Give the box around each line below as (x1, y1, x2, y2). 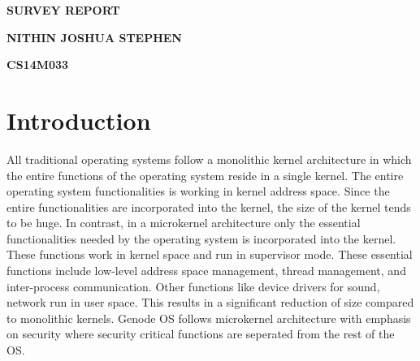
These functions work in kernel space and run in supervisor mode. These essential (6, 246, 413, 263)
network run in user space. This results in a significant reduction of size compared (6, 294, 414, 311)
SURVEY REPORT (6, 2, 120, 18)
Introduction (6, 103, 151, 136)
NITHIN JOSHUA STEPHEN (6, 28, 182, 45)
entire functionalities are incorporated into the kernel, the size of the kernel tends (6, 198, 411, 215)
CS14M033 (6, 56, 69, 73)
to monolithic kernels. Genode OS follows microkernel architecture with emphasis (6, 309, 411, 326)
